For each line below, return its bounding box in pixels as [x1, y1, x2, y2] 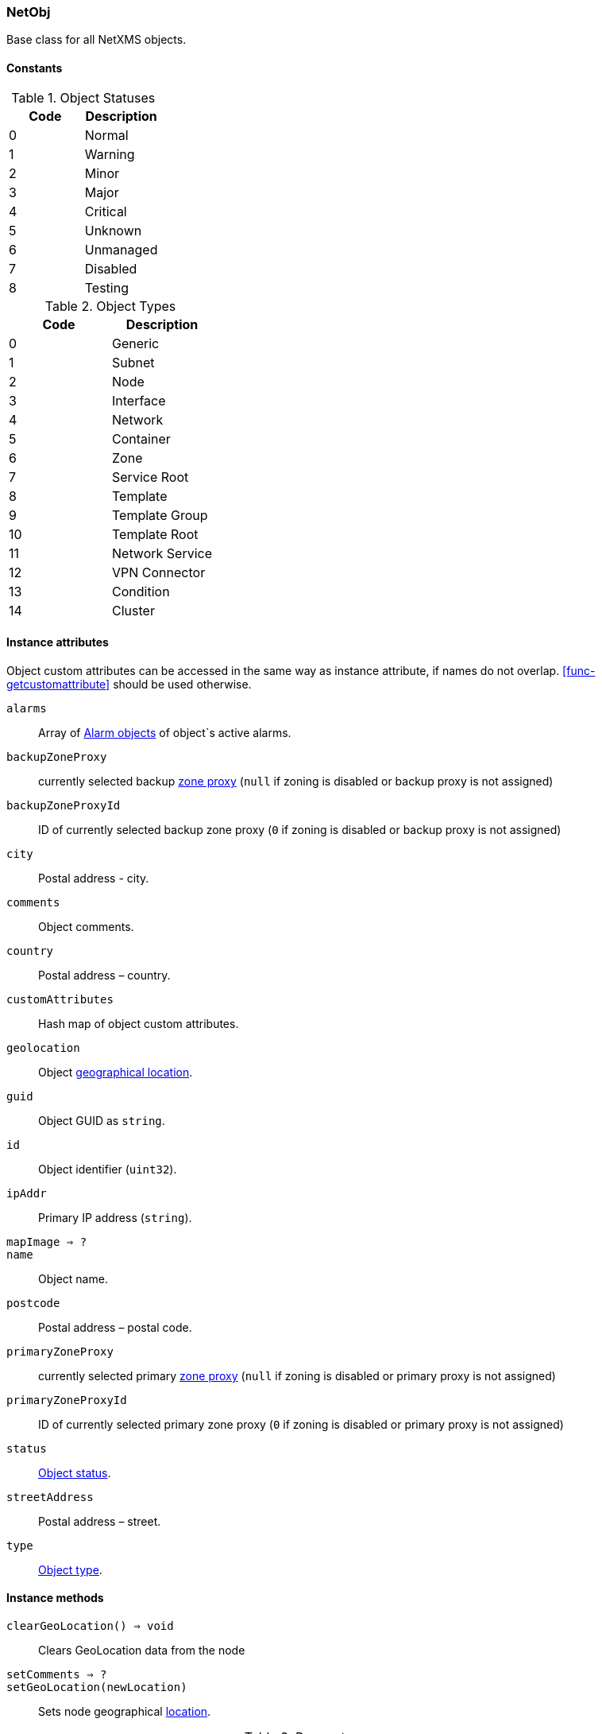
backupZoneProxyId [6, 798, 121, 812]
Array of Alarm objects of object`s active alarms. [38, 725, 291, 739]
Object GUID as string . [38, 1113, 165, 1127]
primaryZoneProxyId [6, 1393, 127, 1406]
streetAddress [6, 1490, 94, 1503]
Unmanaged [84, 241, 158, 258]
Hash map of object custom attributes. [38, 1016, 239, 1030]
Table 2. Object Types [44, 297, 176, 314]
